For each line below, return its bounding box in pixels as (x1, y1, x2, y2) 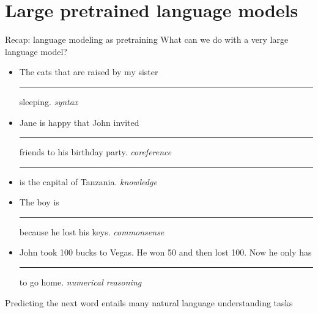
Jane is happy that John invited (19, 116, 139, 128)
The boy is (19, 196, 59, 208)
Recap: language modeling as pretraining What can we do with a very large (5, 33, 289, 46)
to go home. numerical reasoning (19, 276, 142, 289)
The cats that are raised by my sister (19, 65, 158, 78)
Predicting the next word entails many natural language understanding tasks (5, 296, 293, 309)
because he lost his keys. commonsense (19, 225, 165, 238)
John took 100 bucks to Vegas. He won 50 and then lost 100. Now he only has (19, 246, 312, 259)
